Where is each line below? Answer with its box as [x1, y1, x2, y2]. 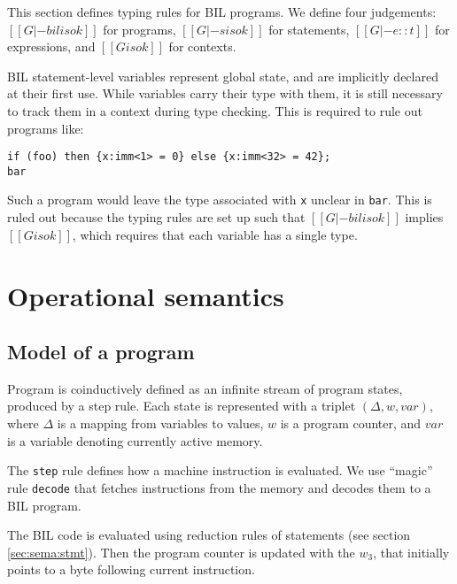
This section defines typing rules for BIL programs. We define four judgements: [7, 3, 437, 20]
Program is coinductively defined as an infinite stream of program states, [7, 379, 403, 397]
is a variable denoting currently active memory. [7, 431, 263, 450]
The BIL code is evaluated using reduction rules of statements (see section [7, 526, 411, 544]
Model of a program [7, 338, 195, 365]
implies [405, 208, 444, 227]
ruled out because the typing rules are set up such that [7, 208, 306, 227]
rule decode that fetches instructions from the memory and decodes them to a [7, 478, 431, 496]
